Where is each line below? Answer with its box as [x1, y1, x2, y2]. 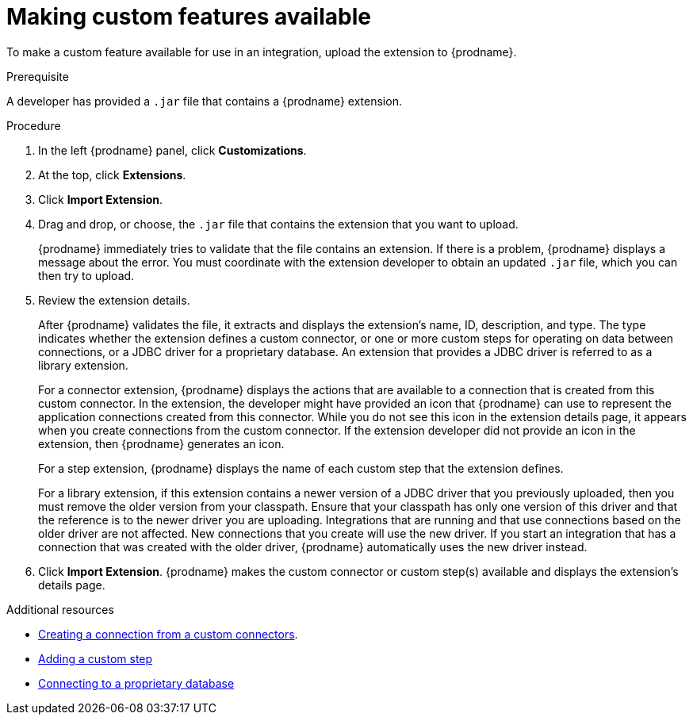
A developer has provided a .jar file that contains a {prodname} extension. [6, 94, 402, 108]
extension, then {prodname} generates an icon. [38, 436, 285, 451]
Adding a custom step [38, 651, 153, 665]
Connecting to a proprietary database [38, 676, 235, 690]
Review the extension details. [38, 293, 190, 307]
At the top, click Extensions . [38, 167, 186, 182]
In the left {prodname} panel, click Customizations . [38, 143, 307, 157]
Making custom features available [6, 3, 371, 30]
